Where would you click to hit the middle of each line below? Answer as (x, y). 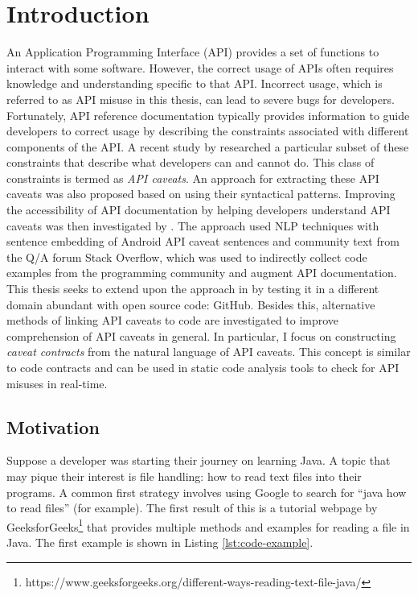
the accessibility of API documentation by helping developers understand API (199, 210)
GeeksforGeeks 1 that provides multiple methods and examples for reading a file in (208, 525)
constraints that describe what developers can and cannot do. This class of (191, 162)
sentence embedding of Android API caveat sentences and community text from (203, 241)
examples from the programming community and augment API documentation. (202, 273)
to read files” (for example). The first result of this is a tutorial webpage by (192, 508)
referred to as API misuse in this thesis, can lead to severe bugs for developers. (201, 99)
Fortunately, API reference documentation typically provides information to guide (208, 115)
